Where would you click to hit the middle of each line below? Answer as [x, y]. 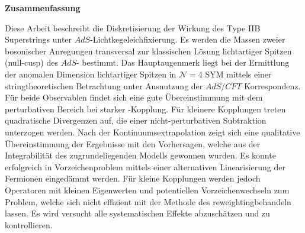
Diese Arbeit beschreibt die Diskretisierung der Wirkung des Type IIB [133, 27]
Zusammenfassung [43, 8]
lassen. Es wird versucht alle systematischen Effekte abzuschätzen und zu [137, 213]
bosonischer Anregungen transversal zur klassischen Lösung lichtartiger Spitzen [148, 51]
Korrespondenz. [272, 85]
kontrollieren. [29, 224]
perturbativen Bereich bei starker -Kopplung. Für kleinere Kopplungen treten [145, 109]
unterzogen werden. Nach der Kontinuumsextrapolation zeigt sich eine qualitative [152, 132]
